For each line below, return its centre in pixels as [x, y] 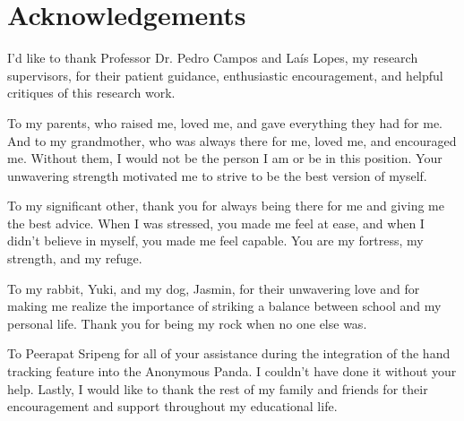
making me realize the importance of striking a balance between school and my [224, 306]
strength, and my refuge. [75, 258]
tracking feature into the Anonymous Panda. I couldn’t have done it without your [232, 371]
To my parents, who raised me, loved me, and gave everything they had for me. [225, 122]
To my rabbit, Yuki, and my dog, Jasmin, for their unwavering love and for [214, 288]
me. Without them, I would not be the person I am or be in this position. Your [225, 158]
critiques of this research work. [91, 93]
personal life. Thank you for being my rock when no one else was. [187, 323]
